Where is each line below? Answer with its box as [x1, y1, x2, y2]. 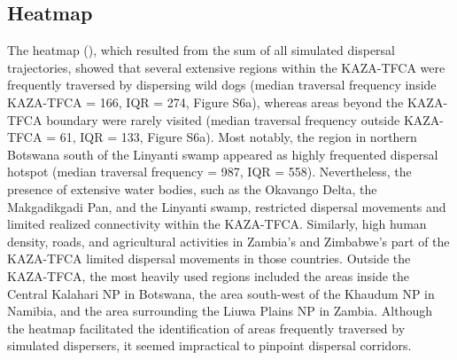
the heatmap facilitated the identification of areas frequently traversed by [7, 318, 406, 337]
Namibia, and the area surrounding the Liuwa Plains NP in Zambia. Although [7, 301, 433, 320]
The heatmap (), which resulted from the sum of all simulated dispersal [7, 41, 395, 59]
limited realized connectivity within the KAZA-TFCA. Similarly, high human [7, 215, 427, 233]
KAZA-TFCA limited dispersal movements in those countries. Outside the [7, 249, 411, 268]
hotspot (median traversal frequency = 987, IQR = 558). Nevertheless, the [7, 162, 412, 181]
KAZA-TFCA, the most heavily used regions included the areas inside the [7, 266, 410, 285]
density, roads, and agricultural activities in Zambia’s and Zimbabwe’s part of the [7, 231, 450, 250]
